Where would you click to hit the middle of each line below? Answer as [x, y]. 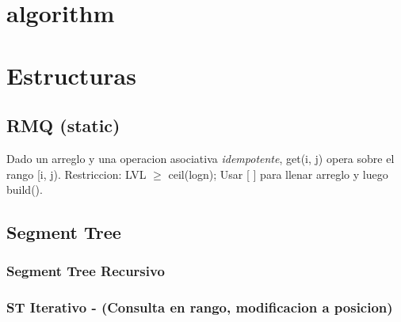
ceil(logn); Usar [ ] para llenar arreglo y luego [278, 174]
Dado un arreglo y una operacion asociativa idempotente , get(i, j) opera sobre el [200, 158]
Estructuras [71, 75]
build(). [25, 189]
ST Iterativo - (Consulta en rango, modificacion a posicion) [200, 307]
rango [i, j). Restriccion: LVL [76, 174]
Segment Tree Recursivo [86, 271]
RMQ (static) [63, 125]
